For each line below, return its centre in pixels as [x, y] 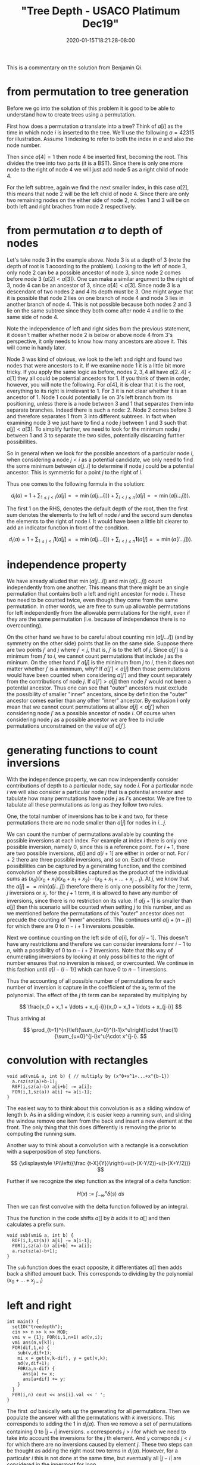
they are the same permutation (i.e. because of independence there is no [96, 619]
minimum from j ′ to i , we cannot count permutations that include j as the [95, 656]
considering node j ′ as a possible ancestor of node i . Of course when [91, 713]
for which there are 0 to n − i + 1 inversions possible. [71, 926]
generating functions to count [82, 750]
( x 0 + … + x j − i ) [25, 1281]
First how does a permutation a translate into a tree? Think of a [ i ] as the [95, 126]
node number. [24, 145]
